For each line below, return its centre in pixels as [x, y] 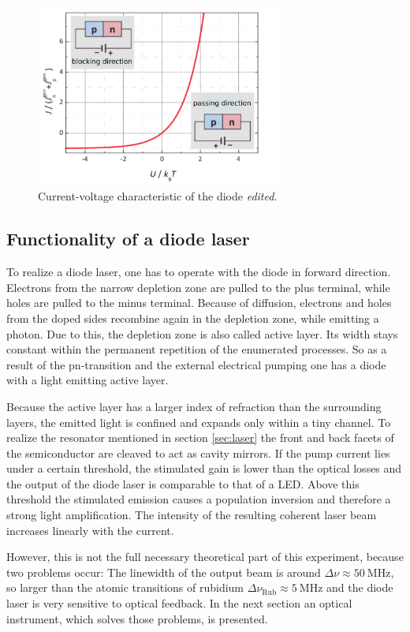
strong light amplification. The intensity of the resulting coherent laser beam [192, 515]
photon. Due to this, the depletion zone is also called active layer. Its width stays [202, 333]
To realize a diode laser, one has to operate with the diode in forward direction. [199, 272]
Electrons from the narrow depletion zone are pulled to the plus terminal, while [198, 287]
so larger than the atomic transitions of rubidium [125, 587]
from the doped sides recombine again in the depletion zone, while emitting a [193, 318]
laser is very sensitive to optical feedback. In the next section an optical [179, 603]
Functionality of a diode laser [128, 239]
